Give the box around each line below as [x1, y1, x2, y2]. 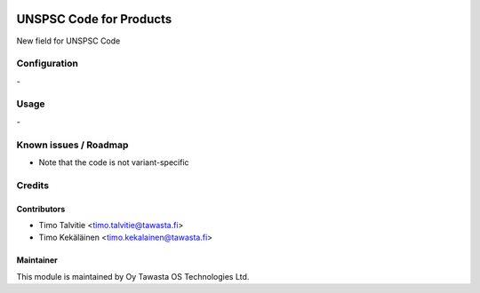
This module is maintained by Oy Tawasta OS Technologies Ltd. [16, 271, 250, 281]
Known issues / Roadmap [16, 139, 129, 151]
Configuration [16, 58, 79, 70]
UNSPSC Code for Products [16, 12, 172, 27]
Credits [16, 178, 49, 191]
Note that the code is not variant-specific [38, 156, 190, 168]
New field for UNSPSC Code [16, 36, 121, 46]
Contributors [16, 203, 66, 214]
